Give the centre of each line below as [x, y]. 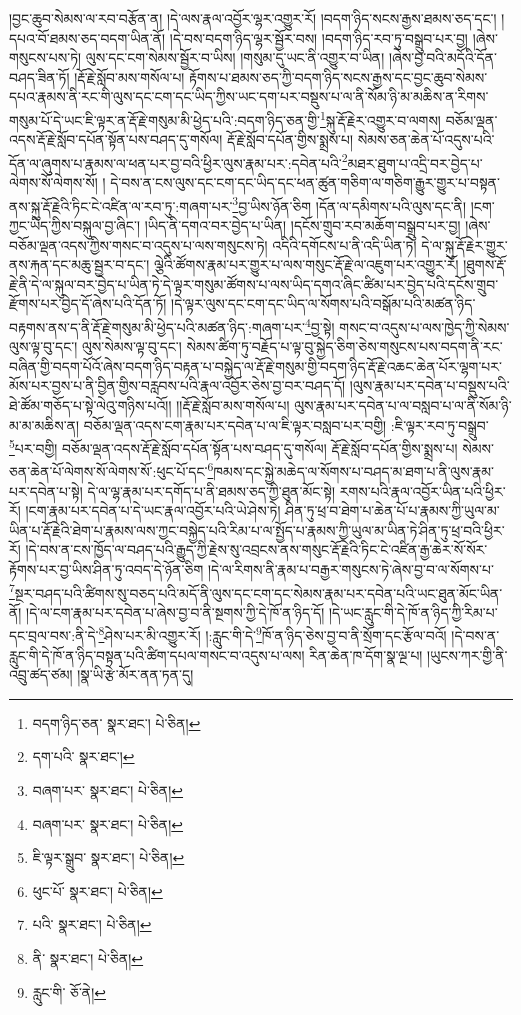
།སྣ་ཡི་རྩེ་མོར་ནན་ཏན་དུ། [135, 674]
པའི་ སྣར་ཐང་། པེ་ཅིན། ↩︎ [92, 924]
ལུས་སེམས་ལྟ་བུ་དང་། [131, 346]
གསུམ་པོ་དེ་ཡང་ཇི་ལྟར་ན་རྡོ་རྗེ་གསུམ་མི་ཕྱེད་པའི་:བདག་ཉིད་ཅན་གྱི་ [165, 119]
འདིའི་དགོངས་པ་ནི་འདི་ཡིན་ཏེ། [344, 244]
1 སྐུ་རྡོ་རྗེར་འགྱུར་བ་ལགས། [380, 118]
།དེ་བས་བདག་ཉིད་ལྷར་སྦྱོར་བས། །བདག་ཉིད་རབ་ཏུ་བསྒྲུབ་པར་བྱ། [318, 37]
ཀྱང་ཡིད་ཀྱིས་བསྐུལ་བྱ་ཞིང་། [74, 224]
